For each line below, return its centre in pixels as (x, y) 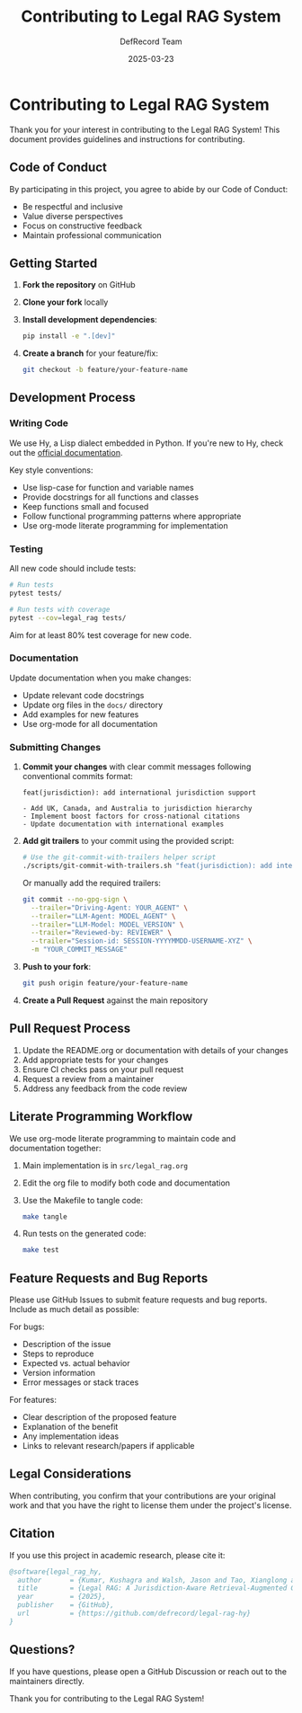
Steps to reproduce (58, 1354)
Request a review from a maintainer (88, 1078)
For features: (33, 1400)
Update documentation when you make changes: (100, 678)
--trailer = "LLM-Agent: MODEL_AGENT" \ (103, 916)
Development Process (73, 398)
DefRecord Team (151, 41)
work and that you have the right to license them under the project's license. (151, 1505)
